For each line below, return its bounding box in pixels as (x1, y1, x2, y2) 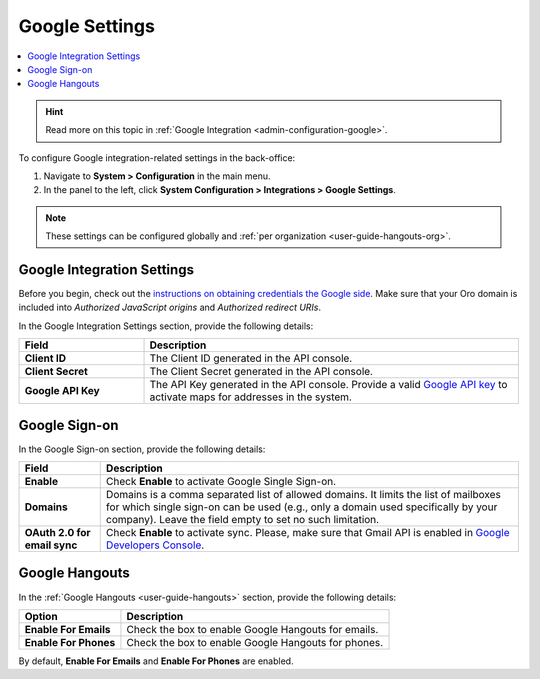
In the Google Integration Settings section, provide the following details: (18, 320, 314, 332)
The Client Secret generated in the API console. (149, 365, 374, 379)
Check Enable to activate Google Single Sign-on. (105, 475, 337, 489)
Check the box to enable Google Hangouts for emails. (126, 622, 379, 636)
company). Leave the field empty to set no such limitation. (105, 513, 380, 527)
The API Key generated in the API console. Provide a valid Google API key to (149, 378, 508, 392)
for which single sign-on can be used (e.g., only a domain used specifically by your (105, 500, 498, 514)
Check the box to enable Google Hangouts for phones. (126, 635, 384, 649)
